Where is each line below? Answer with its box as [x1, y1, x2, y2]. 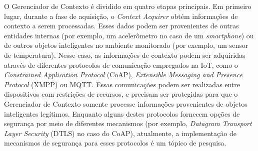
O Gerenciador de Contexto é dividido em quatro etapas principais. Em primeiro [4, 1, 251, 11]
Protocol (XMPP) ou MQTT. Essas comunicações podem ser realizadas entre [4, 79, 240, 89]
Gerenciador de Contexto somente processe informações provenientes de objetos [4, 98, 247, 109]
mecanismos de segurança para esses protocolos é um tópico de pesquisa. [4, 138, 226, 148]
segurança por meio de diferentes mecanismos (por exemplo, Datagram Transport [4, 118, 252, 129]
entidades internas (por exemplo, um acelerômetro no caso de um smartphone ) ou [4, 30, 254, 40]
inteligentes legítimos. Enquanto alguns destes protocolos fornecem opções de [4, 108, 240, 119]
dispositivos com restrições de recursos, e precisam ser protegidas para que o [4, 89, 238, 99]
